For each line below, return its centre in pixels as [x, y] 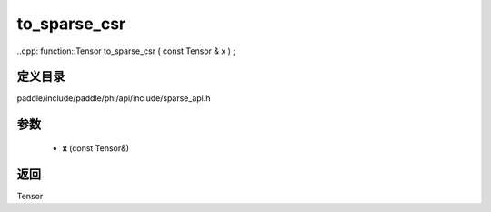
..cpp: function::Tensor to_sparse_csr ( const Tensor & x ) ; [126, 51]
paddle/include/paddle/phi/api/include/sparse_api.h [114, 98]
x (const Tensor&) [96, 148]
